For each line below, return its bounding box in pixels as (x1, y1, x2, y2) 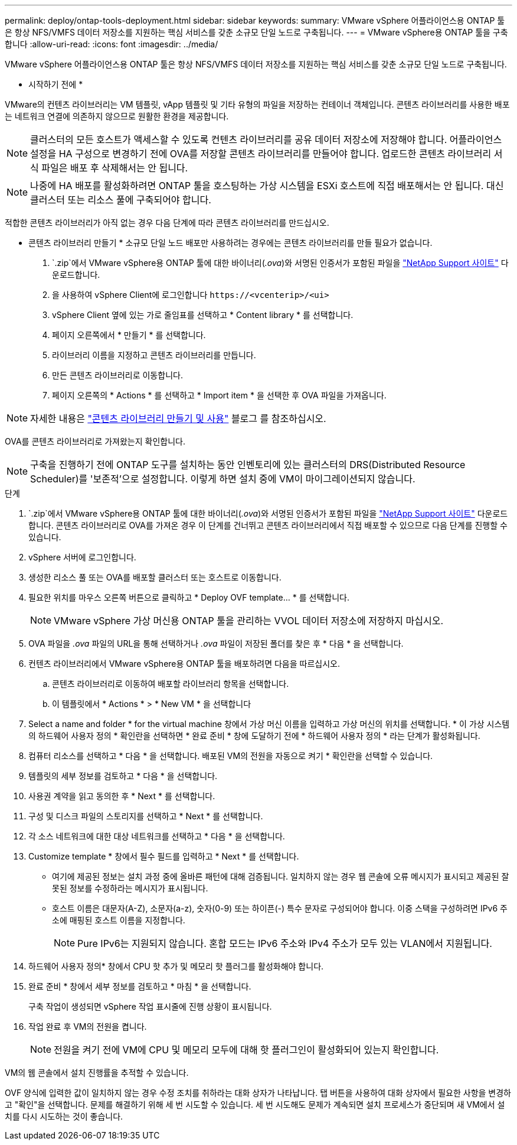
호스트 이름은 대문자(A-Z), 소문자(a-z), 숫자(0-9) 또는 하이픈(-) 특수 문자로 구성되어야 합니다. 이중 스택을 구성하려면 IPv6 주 (52, 903, 508, 913)
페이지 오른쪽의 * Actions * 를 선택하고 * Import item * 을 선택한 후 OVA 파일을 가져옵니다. (52, 390, 387, 400)
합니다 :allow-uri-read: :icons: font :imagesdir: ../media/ (5, 39, 218, 49)
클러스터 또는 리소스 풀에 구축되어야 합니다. (30, 194, 211, 206)
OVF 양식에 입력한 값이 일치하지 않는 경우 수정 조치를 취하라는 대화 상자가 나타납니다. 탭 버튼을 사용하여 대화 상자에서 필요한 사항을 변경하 (5, 1088, 511, 1098)
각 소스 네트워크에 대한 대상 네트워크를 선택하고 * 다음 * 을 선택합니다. (28, 831, 285, 841)
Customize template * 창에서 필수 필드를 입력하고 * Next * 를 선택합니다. (28, 851, 299, 861)
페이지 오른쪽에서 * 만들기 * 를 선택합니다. (52, 330, 206, 340)
